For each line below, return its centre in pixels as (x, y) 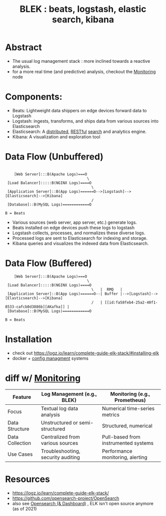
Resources (28, 479)
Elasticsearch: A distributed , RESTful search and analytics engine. (79, 131)
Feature (22, 397)
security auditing (61, 457)
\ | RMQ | (107, 289)
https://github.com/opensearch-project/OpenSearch (66, 498)
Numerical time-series (128, 408)
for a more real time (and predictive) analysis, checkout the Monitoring (84, 71)
